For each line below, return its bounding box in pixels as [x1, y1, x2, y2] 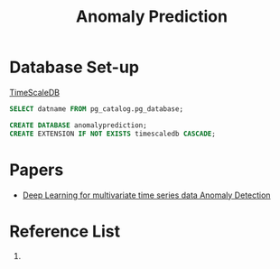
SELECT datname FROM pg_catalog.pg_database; [9, 104, 183, 114]
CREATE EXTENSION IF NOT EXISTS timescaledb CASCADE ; [9, 129, 217, 138]
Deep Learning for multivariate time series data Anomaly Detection [22, 190, 271, 200]
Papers [9, 160, 64, 180]
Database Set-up [9, 57, 140, 78]
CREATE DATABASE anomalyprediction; [9, 120, 147, 130]
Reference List [9, 221, 120, 241]
